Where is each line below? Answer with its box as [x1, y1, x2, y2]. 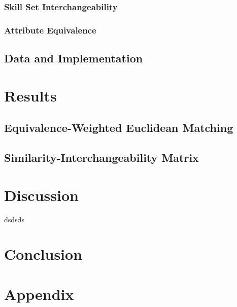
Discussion [4, 184, 79, 205]
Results [4, 85, 57, 106]
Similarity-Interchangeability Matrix [4, 150, 199, 165]
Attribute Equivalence [4, 23, 96, 36]
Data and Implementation [4, 50, 143, 66]
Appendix [4, 283, 74, 304]
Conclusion [4, 244, 83, 264]
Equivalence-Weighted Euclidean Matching [4, 120, 233, 135]
